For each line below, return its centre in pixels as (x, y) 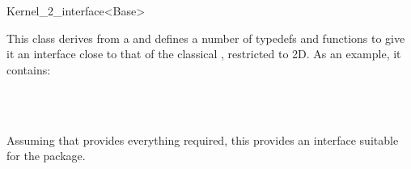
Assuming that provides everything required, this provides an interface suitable (203, 139)
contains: (29, 69)
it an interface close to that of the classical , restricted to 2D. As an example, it (204, 54)
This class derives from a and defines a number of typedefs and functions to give (206, 38)
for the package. (46, 156)
